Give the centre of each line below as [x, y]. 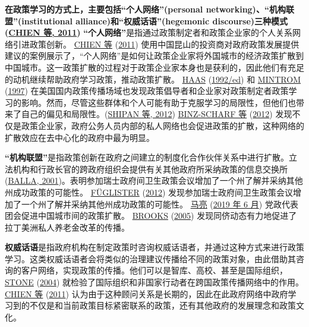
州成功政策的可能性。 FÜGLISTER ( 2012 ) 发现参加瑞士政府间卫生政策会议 [149, 192]
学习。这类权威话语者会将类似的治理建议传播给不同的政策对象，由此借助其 [150, 258]
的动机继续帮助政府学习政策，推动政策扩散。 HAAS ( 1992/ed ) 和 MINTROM [153, 79]
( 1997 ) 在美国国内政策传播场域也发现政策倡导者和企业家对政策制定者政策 [147, 91]
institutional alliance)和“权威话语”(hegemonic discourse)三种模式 [155, 21]
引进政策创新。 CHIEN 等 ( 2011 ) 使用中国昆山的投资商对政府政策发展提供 [156, 44]
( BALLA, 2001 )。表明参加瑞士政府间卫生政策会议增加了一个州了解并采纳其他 [154, 180]
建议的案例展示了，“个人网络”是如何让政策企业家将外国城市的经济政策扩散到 [154, 56]
